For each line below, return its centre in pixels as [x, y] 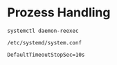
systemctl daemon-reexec [43, 31]
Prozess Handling [59, 13]
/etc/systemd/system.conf [44, 42]
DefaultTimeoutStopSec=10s [46, 55]
